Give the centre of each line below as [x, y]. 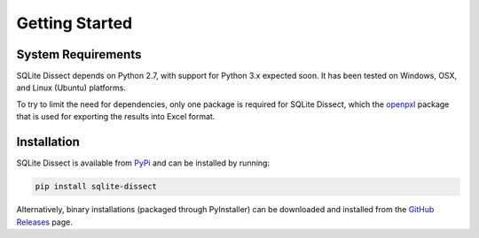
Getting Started [75, 23]
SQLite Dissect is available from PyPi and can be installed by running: [143, 163]
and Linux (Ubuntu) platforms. [71, 88]
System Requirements [79, 54]
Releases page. [44, 222]
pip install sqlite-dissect [96, 187]
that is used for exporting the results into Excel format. [116, 117]
